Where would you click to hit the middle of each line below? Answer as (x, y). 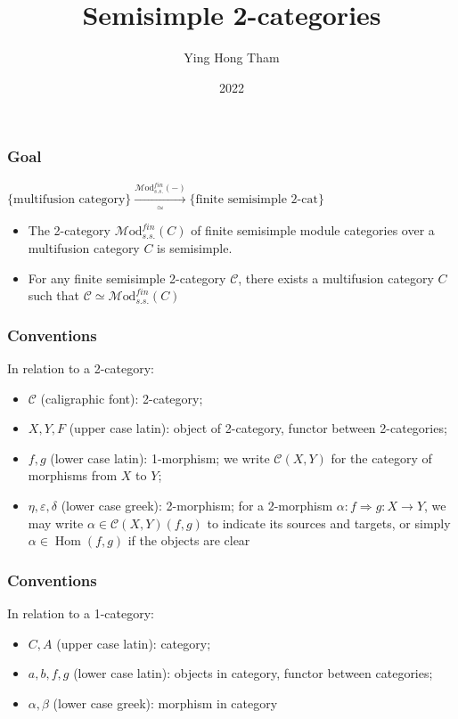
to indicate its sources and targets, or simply (329, 523)
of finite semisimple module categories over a (313, 230)
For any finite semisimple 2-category (127, 278)
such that (54, 295)
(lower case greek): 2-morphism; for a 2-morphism (197, 505)
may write (56, 523)
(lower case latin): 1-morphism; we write (160, 458)
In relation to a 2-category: (81, 368)
